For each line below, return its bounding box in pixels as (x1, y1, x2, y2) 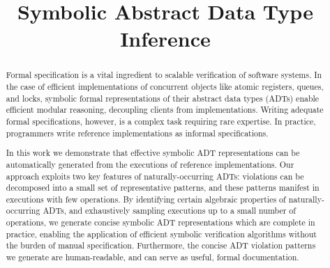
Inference (120, 24, 211, 53)
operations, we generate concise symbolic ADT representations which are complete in (6, 216, 315, 228)
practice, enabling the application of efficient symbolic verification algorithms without (6, 228, 317, 239)
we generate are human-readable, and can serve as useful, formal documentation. (6, 251, 299, 263)
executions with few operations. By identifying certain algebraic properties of (6, 193, 286, 205)
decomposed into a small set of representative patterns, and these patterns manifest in (6, 182, 320, 194)
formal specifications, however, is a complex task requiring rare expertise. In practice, (6, 115, 316, 127)
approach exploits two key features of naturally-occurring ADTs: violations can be (6, 170, 304, 182)
